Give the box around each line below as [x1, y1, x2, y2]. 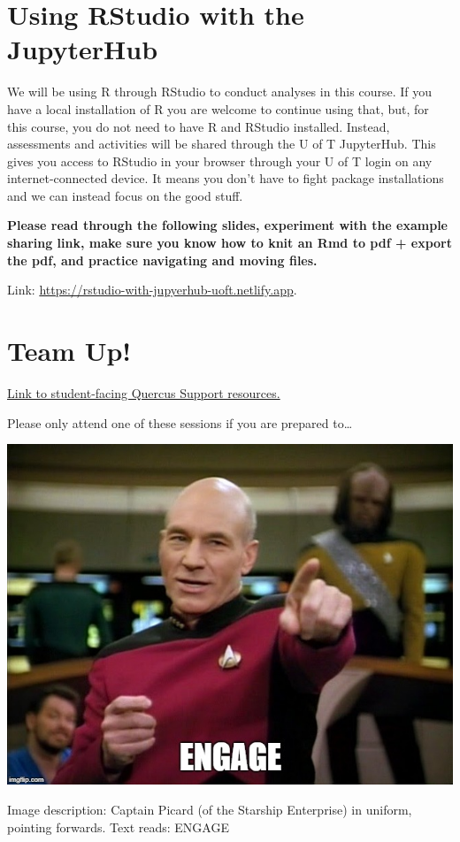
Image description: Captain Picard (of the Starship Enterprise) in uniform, [7, 800, 412, 819]
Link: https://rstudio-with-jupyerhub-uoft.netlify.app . [7, 280, 297, 299]
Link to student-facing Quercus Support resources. [7, 383, 280, 402]
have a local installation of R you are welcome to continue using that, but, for [7, 99, 429, 118]
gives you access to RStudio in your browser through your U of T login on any [7, 151, 433, 170]
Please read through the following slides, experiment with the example [7, 216, 448, 234]
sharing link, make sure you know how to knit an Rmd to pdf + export [7, 233, 453, 252]
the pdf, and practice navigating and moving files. [7, 250, 318, 269]
